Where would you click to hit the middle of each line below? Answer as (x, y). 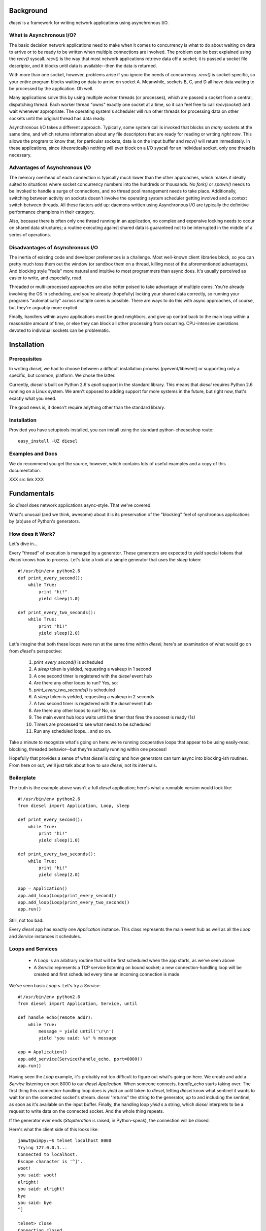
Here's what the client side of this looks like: (54, 1130)
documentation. (25, 470)
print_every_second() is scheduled (68, 662)
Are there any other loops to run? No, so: (75, 710)
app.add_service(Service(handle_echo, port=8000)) (80, 1059)
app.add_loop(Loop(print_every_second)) (67, 895)
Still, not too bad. (26, 920)
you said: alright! (41, 1189)
